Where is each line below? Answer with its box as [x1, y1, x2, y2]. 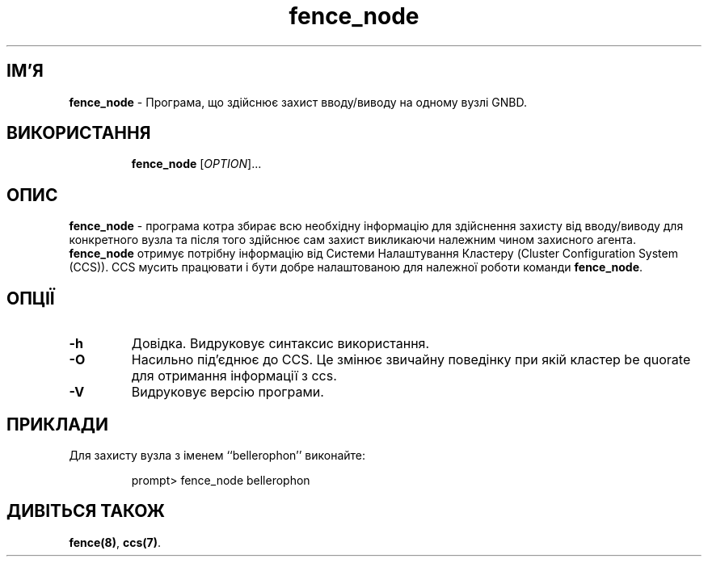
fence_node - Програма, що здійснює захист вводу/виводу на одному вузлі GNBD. [69, 95, 528, 109]
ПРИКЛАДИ [6, 414, 109, 435]
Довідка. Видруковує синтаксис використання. [131, 335, 430, 352]
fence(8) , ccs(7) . [69, 535, 162, 549]
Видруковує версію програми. [131, 384, 324, 401]
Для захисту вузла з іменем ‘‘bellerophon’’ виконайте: [69, 447, 366, 462]
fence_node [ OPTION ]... [131, 157, 262, 171]
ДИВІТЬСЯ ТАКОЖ [6, 501, 165, 522]
